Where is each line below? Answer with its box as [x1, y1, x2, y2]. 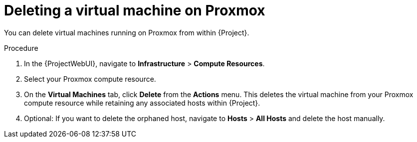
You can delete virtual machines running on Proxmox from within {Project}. [4, 28, 249, 37]
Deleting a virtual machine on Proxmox [4, 2, 265, 19]
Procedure [4, 43, 38, 52]
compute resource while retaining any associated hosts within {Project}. [24, 98, 260, 107]
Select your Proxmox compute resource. [24, 74, 156, 83]
